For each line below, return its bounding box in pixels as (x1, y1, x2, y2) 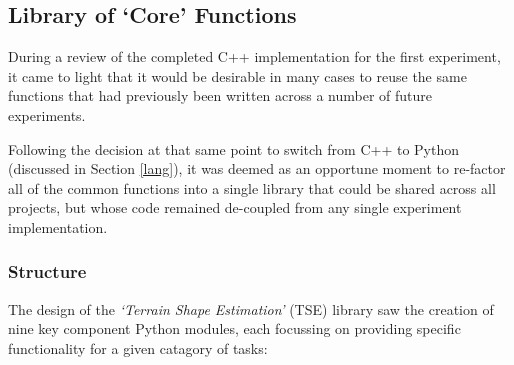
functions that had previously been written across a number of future (8, 85, 433, 106)
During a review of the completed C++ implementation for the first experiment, (8, 46, 501, 67)
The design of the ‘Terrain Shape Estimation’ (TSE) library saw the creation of (8, 298, 494, 319)
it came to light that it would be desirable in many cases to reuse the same (8, 65, 467, 86)
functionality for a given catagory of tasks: (8, 337, 268, 358)
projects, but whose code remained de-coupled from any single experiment (8, 197, 462, 218)
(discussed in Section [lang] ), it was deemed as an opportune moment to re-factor (8, 158, 506, 179)
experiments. (8, 104, 86, 125)
